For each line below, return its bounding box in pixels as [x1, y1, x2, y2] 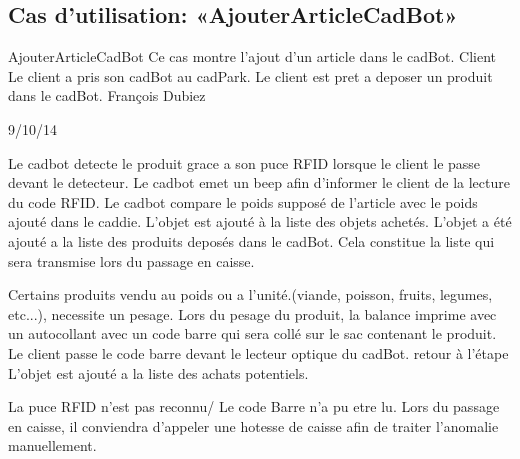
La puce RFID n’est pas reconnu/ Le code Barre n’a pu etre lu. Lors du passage [8, 396, 500, 417]
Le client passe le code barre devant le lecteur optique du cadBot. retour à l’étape [8, 342, 509, 363]
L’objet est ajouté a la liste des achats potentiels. [8, 362, 309, 383]
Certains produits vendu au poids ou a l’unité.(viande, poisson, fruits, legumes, [8, 284, 493, 305]
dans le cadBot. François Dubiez [8, 85, 206, 106]
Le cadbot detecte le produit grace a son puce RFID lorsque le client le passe [8, 152, 481, 173]
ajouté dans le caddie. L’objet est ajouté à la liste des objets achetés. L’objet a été [8, 211, 512, 232]
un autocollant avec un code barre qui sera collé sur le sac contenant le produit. [8, 323, 497, 344]
